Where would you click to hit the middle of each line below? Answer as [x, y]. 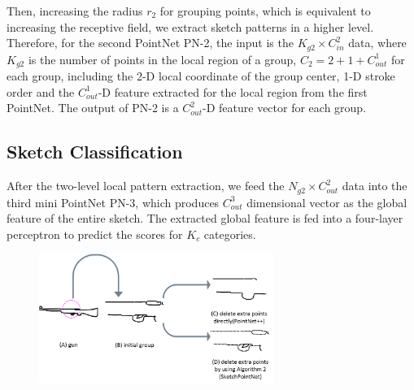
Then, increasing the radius [75, 11]
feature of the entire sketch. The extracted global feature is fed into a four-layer [205, 218]
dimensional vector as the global [327, 202]
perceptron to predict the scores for [95, 234]
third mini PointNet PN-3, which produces [113, 202]
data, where [377, 43]
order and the [41, 91]
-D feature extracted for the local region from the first [233, 91]
